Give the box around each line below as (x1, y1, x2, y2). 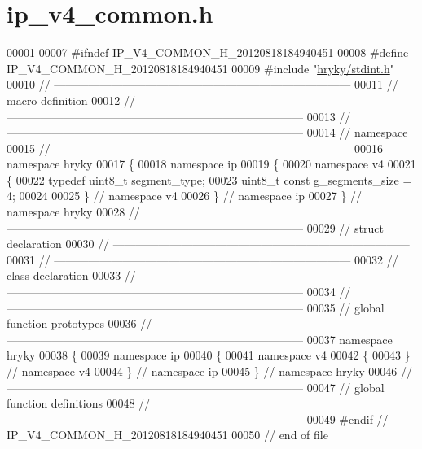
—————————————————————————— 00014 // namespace (7, 124, 408, 141)
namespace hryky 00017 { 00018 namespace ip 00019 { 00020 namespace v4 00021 (7, 155, 416, 172)
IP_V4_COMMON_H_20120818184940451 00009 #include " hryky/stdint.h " (7, 59, 394, 76)
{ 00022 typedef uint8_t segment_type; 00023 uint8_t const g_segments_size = (7, 171, 412, 188)
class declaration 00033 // (7, 267, 136, 284)
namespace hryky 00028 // (7, 203, 140, 220)
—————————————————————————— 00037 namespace (7, 330, 393, 347)
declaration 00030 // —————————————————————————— (7, 235, 410, 252)
